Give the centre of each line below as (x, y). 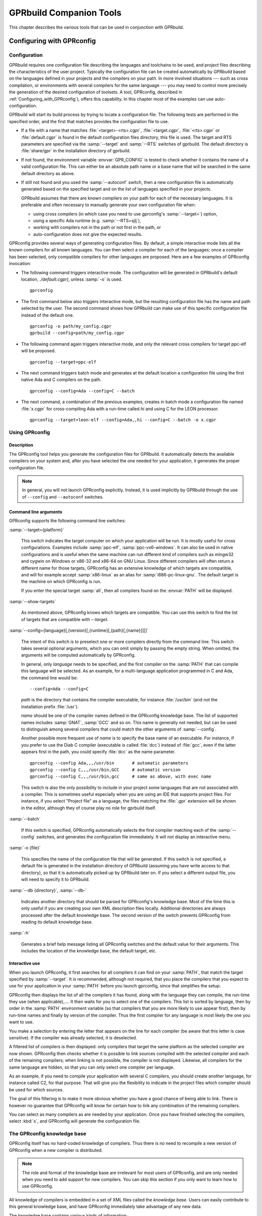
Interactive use (25, 964)
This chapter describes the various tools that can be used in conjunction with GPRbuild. (97, 27)
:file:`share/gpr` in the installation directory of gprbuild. (76, 151)
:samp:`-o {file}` (25, 848)
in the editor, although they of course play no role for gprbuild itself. (89, 808)
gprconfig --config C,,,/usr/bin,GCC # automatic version (105, 769)
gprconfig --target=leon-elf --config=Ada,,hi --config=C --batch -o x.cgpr (123, 420)
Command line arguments (36, 512)
